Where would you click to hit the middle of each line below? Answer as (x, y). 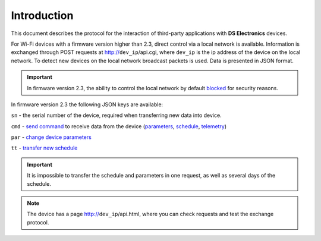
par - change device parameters (51, 137)
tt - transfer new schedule (44, 148)
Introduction (42, 15)
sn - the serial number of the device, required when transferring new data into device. (117, 115)
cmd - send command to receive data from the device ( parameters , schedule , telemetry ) (119, 126)
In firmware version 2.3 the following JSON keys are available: (87, 104)
